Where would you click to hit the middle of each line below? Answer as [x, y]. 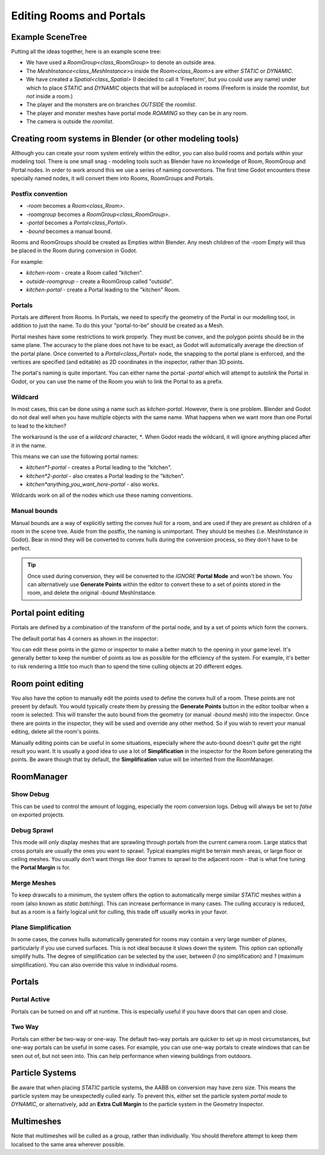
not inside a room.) [50, 96]
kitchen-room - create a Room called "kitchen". [85, 273]
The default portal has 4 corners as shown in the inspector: [85, 638]
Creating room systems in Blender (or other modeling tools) [125, 139]
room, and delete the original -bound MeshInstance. [92, 593]
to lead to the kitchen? [39, 426]
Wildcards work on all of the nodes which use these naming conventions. [102, 495]
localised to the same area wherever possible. [68, 1144]
